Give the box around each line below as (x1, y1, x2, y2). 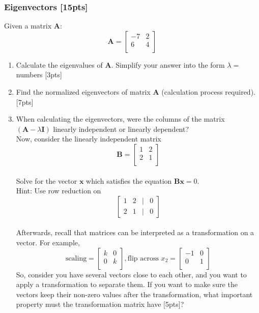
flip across (127, 254, 159, 262)
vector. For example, (16, 237, 80, 247)
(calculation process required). (161, 87, 255, 97)
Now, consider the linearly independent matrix (16, 133, 161, 144)
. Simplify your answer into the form (111, 59, 225, 70)
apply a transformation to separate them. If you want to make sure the (16, 279, 238, 290)
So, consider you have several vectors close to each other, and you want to (16, 269, 247, 279)
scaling (65, 254, 87, 262)
